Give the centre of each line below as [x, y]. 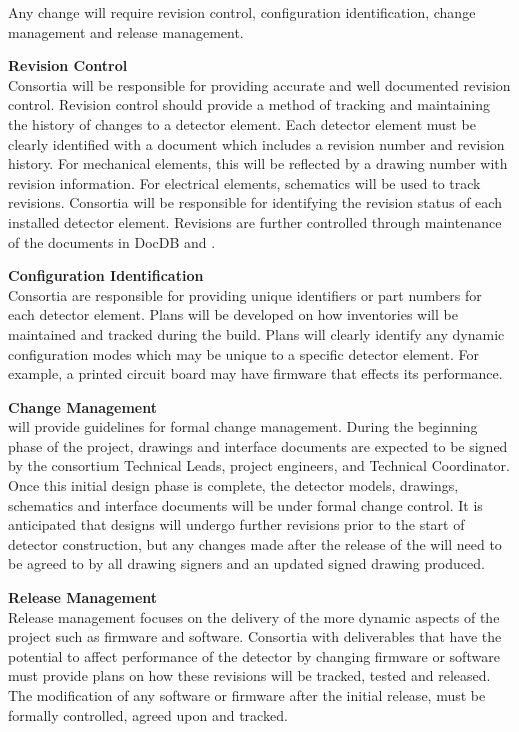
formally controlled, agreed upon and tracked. [148, 714]
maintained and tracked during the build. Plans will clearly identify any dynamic [256, 333]
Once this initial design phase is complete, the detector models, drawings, [233, 485]
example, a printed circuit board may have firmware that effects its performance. [255, 373]
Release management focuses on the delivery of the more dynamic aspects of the [254, 616]
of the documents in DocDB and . [112, 241]
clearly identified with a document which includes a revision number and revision [256, 143]
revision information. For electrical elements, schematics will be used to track [244, 182]
